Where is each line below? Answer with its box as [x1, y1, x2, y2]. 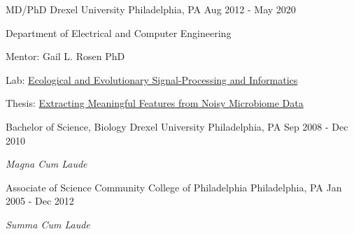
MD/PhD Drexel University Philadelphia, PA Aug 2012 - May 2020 [6, 2, 296, 16]
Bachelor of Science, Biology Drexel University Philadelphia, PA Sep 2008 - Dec [6, 119, 348, 133]
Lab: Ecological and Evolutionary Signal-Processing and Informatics [6, 72, 298, 87]
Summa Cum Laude [6, 217, 90, 231]
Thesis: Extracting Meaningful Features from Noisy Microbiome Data [6, 96, 304, 110]
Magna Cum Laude [6, 156, 87, 171]
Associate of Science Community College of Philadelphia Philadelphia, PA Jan [6, 180, 342, 194]
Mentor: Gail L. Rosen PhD [6, 49, 125, 64]
